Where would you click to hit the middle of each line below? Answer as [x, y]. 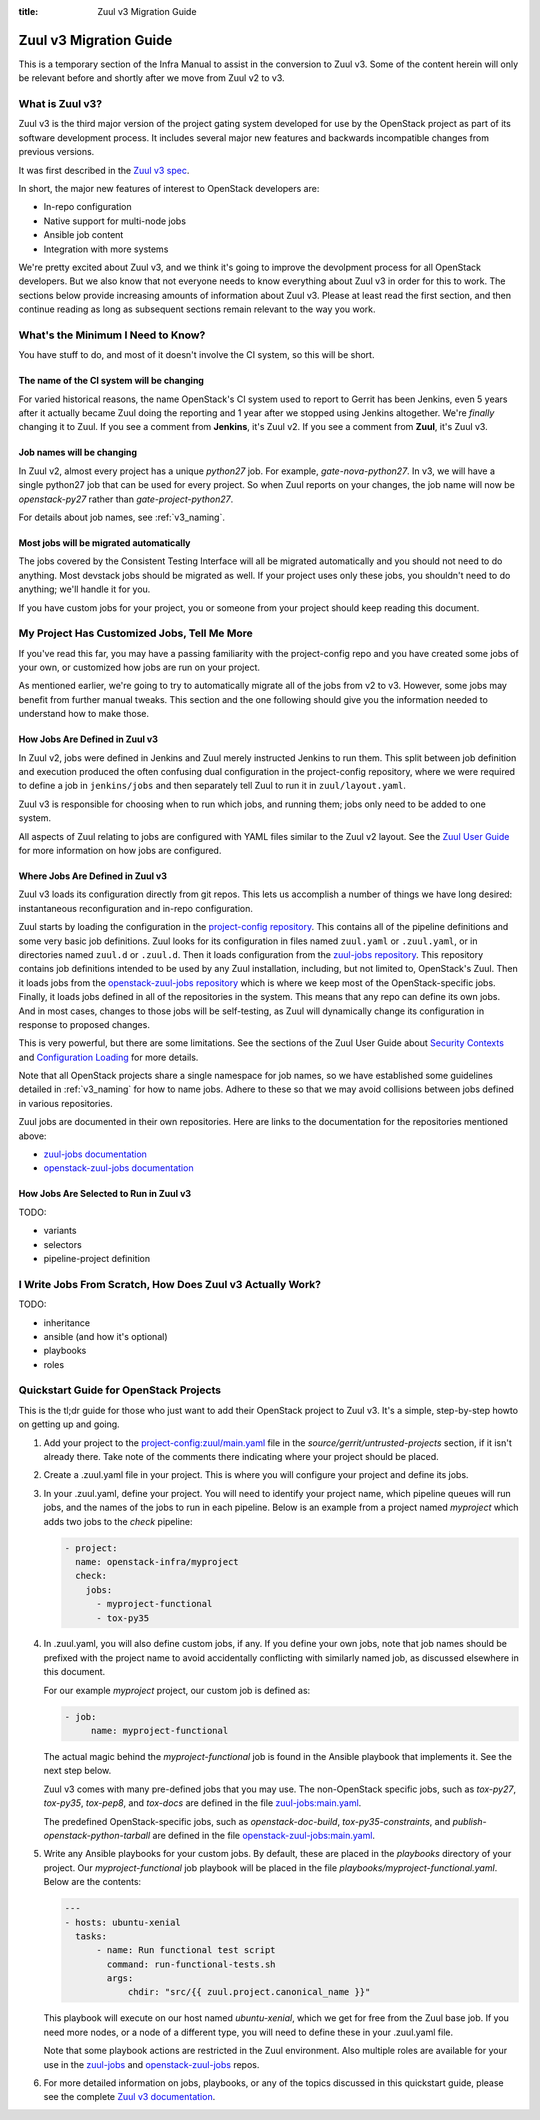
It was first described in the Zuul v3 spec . [104, 170]
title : [28, 11]
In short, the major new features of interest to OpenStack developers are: [169, 188]
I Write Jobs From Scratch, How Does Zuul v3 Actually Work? [170, 1284]
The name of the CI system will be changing [111, 381]
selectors [62, 1244]
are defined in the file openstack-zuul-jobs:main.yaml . [263, 1835]
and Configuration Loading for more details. [108, 1057]
